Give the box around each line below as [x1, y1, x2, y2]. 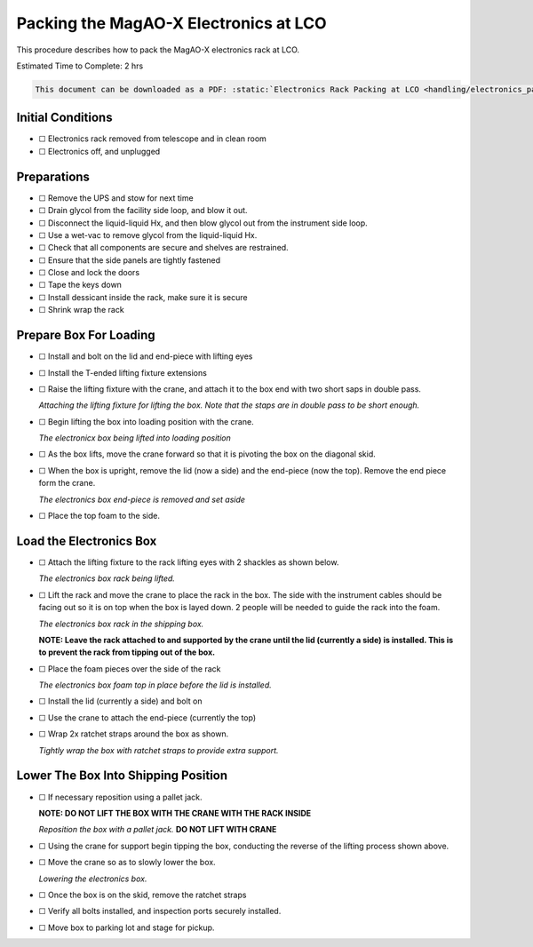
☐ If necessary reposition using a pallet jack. [38, 792, 203, 802]
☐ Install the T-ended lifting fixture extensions [38, 367, 208, 378]
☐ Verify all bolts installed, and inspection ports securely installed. [38, 906, 282, 917]
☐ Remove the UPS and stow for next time [38, 192, 195, 203]
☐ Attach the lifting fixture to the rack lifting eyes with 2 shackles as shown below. [38, 556, 339, 568]
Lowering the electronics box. [38, 873, 147, 884]
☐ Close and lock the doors [38, 267, 140, 278]
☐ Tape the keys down [38, 280, 122, 290]
